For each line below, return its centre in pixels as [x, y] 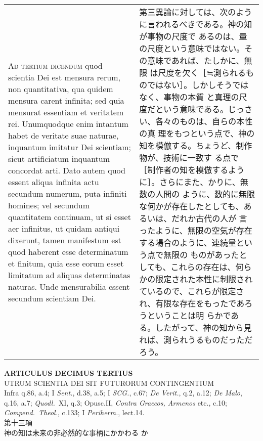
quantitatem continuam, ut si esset [70, 216]
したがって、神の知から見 [204, 327]
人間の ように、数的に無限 [205, 194]
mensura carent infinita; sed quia [66, 100]
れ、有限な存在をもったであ [192, 303]
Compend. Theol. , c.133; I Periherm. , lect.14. [74, 412]
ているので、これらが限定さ [192, 291]
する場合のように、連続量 [188, 242]
